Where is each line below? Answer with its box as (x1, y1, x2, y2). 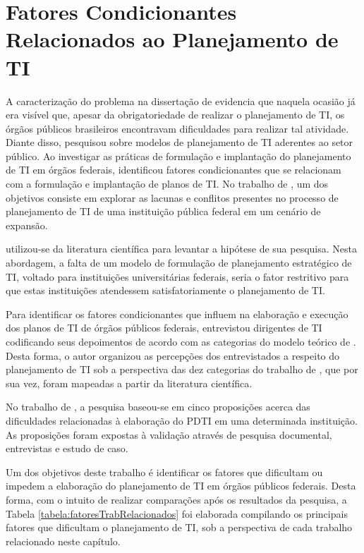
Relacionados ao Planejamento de (6, 25, 339, 54)
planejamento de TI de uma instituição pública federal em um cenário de (6, 204, 321, 219)
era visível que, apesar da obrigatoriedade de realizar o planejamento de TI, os (6, 107, 345, 122)
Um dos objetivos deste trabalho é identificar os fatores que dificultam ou (6, 464, 323, 479)
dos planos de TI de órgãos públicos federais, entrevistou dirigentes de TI (6, 320, 322, 335)
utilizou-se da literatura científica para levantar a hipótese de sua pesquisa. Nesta (6, 241, 357, 256)
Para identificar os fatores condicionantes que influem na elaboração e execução (6, 306, 348, 321)
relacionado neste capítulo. (6, 533, 121, 548)
